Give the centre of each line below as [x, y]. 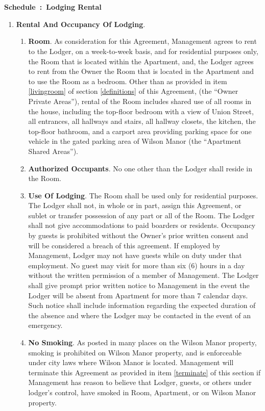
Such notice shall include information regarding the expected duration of [142, 305]
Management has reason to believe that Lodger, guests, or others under [140, 382]
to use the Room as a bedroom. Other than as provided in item [128, 81]
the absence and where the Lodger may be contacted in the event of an [140, 315]
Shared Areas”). [53, 151]
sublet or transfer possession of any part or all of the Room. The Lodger [141, 215]
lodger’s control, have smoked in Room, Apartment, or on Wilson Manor [142, 392]
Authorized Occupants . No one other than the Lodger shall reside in [140, 168]
